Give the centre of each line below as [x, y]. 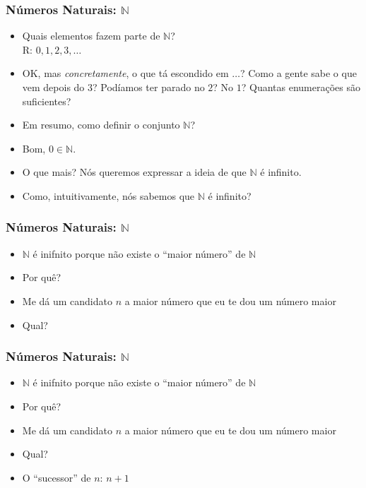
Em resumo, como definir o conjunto [101, 125]
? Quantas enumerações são [301, 87]
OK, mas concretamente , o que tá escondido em [125, 73]
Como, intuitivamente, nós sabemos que [108, 195]
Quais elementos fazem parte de [91, 36]
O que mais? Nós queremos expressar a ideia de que [134, 172]
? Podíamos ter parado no [149, 87]
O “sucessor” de [57, 477]
